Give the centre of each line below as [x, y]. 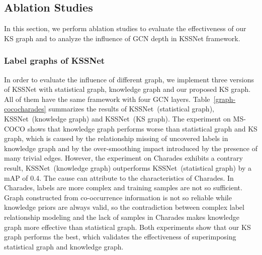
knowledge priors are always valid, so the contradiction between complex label [124, 207]
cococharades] [25, 109]
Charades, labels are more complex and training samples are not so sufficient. [123, 187]
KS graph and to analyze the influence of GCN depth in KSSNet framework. [122, 38]
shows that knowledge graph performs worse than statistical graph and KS [142, 128]
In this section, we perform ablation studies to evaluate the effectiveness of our [125, 28]
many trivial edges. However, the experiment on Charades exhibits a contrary [123, 158]
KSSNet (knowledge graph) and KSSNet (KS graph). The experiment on [117, 118]
